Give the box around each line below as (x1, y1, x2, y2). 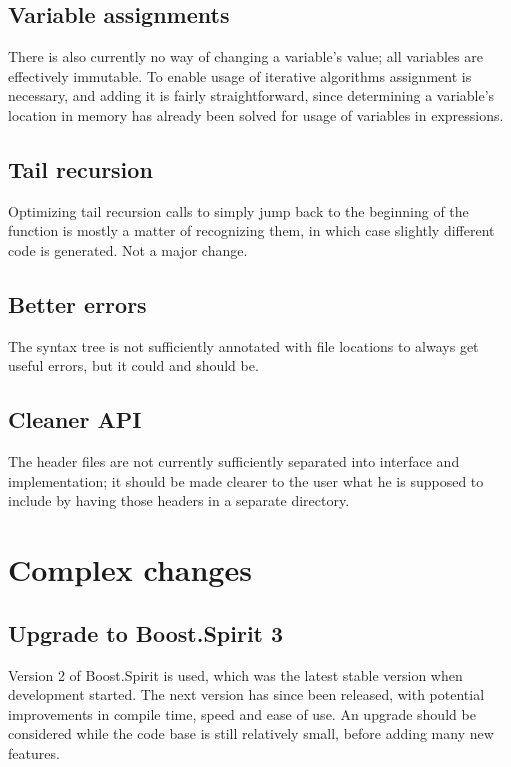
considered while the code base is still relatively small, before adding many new (8, 723, 494, 744)
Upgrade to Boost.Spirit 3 (8, 617, 284, 648)
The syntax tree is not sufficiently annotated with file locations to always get (8, 335, 479, 356)
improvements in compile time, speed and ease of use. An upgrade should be (8, 703, 476, 724)
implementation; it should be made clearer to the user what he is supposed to (8, 470, 484, 491)
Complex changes (8, 549, 252, 590)
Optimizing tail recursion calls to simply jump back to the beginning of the (8, 200, 469, 221)
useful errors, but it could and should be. (8, 355, 259, 376)
